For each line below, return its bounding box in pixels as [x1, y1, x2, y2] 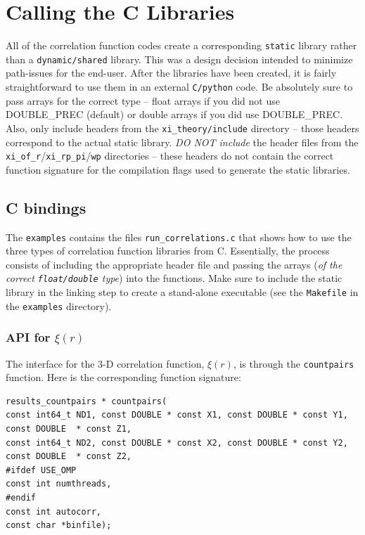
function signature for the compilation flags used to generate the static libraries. [6, 162, 350, 176]
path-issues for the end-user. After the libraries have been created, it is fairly [6, 65, 337, 80]
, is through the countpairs [233, 356, 354, 370]
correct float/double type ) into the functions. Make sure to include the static [6, 271, 342, 285]
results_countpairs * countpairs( [6, 396, 167, 406]
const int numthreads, [6, 479, 112, 489]
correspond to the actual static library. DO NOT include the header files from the [6, 134, 359, 149]
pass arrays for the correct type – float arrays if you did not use [6, 93, 280, 108]
